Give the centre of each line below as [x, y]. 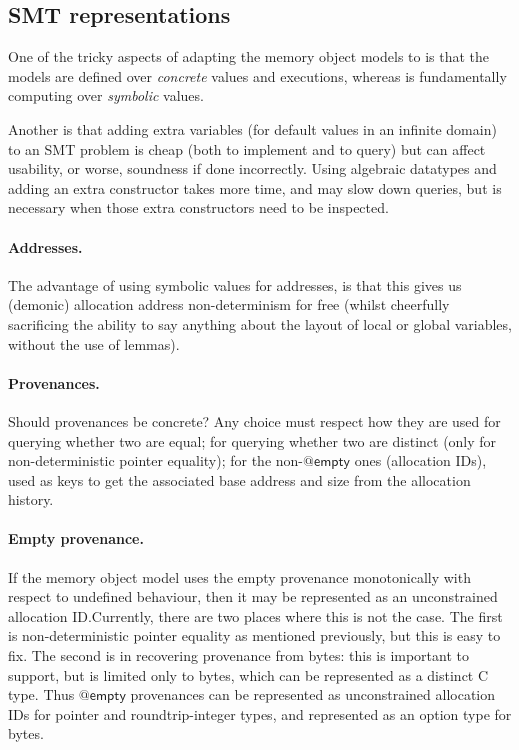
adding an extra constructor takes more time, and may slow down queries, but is [255, 187]
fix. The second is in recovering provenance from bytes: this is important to [239, 655]
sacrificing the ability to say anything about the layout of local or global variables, [260, 323]
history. [31, 499]
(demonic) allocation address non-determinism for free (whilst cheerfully [229, 304]
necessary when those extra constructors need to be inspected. [198, 207]
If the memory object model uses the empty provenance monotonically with [239, 576]
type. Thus [41, 694]
